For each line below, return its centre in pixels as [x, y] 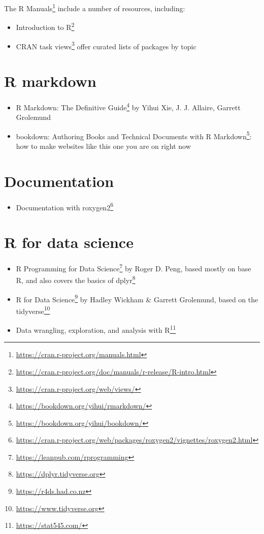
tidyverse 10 [33, 310]
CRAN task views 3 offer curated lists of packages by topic [106, 45]
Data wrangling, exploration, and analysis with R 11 [96, 329]
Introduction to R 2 [45, 26]
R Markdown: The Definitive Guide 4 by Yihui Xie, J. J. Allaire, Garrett [128, 106]
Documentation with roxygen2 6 [64, 206]
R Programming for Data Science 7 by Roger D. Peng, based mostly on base [134, 268]
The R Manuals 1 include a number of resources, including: [95, 7]
